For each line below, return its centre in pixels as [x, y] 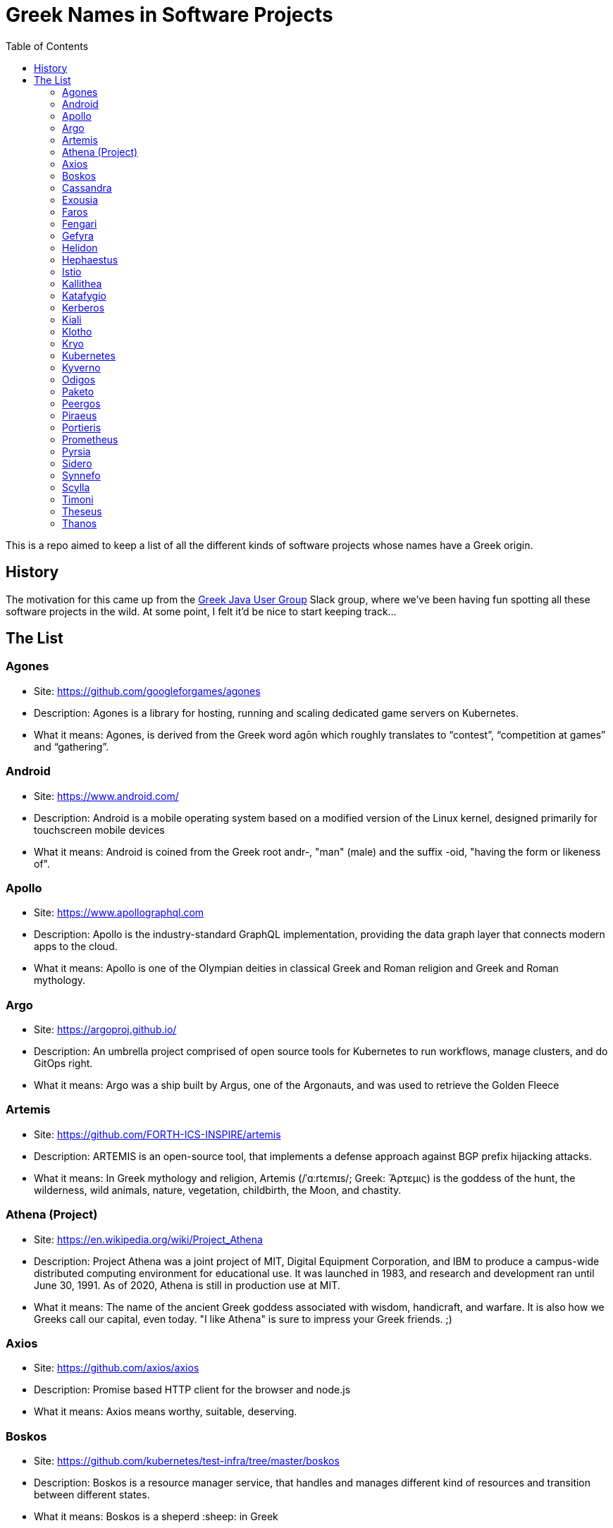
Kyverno [81, 367]
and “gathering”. [72, 746]
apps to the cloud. [76, 947]
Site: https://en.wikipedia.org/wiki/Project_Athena [148, 1239]
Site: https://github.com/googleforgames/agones [147, 691]
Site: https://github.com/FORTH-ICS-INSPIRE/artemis [157, 1134]
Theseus [82, 511]
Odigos [79, 379]
